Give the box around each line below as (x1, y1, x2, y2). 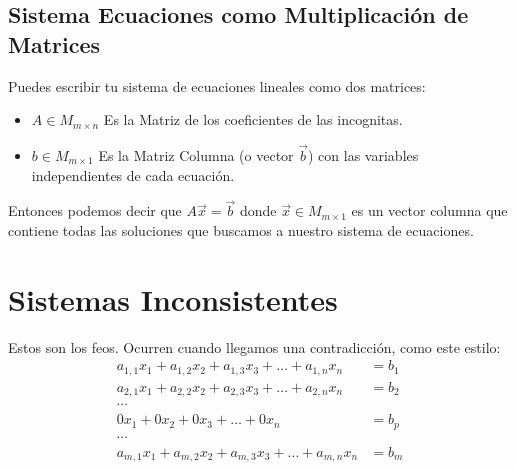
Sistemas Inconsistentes (8, 278, 338, 319)
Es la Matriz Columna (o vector (98, 145, 294, 165)
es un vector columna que (351, 200, 508, 221)
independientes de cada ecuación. (31, 164, 235, 185)
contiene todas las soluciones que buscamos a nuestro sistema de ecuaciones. (8, 220, 474, 240)
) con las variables (308, 145, 419, 165)
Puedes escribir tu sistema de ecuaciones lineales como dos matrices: (8, 75, 426, 96)
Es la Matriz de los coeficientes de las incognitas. (103, 109, 403, 130)
